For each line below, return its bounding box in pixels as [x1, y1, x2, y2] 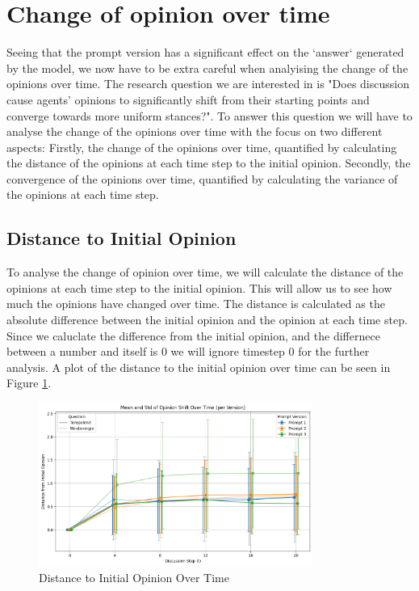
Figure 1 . [6, 374, 52, 391]
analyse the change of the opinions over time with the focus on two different [6, 123, 383, 140]
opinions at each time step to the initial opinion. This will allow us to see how [6, 279, 392, 296]
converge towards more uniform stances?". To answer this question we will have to [6, 107, 413, 124]
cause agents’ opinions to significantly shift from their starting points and [6, 91, 370, 108]
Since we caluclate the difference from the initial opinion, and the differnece [6, 327, 380, 344]
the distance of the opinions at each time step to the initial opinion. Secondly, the [6, 154, 411, 171]
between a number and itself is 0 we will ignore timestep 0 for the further [6, 343, 370, 360]
